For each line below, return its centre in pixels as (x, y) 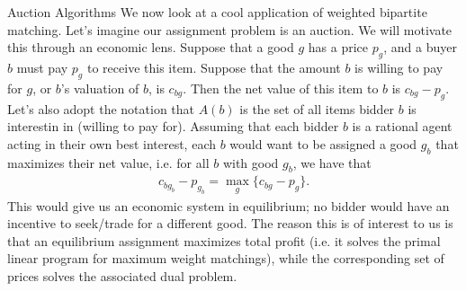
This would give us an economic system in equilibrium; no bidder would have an (229, 205)
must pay (42, 67)
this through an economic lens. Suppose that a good (151, 47)
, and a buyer (420, 47)
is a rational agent (402, 126)
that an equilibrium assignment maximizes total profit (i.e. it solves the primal (224, 240)
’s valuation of (100, 88)
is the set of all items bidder (317, 108)
